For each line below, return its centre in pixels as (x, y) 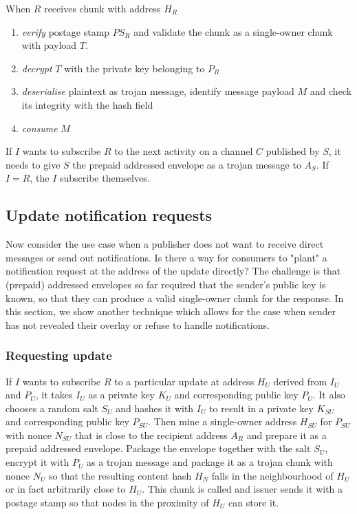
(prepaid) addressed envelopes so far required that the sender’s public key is (166, 284)
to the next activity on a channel (184, 151)
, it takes (54, 395)
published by (293, 151)
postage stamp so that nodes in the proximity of (107, 502)
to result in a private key (261, 408)
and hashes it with (155, 408)
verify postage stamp (66, 31)
